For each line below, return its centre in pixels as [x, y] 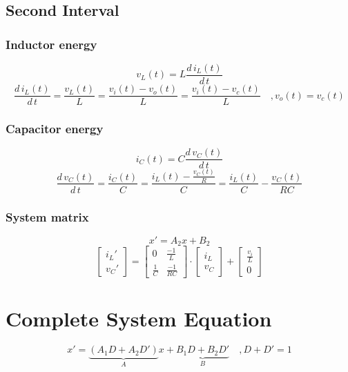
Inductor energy [51, 44]
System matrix [47, 216]
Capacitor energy [55, 129]
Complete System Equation [139, 319]
